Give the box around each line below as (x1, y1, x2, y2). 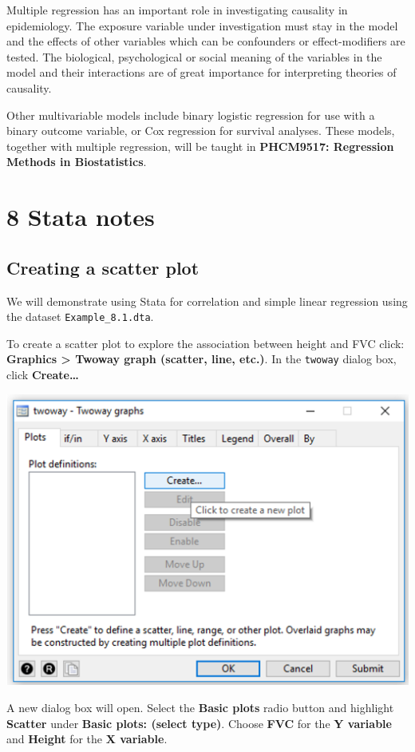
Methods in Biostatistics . (6, 153, 147, 170)
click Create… (6, 366, 79, 383)
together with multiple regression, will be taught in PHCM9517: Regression (6, 137, 394, 154)
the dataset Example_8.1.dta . (6, 308, 154, 325)
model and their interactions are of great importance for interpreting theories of (6, 64, 397, 81)
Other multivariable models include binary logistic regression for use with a (6, 106, 375, 123)
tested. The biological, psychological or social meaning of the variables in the (6, 48, 382, 65)
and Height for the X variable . (6, 730, 168, 747)
